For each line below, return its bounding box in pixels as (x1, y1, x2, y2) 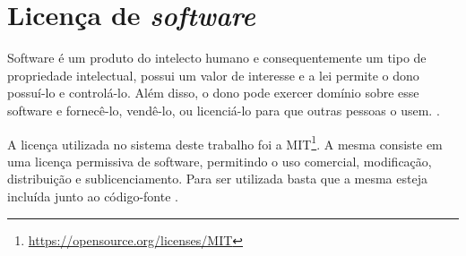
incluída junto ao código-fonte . (7, 186, 178, 205)
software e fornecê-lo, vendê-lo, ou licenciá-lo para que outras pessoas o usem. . (7, 100, 440, 119)
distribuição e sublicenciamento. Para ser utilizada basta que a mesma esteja (7, 169, 427, 188)
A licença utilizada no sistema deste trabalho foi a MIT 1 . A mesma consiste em (7, 132, 443, 153)
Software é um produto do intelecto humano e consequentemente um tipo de (7, 48, 427, 67)
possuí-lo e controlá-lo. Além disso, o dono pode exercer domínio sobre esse (7, 83, 419, 102)
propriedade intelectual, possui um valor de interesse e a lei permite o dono (7, 65, 419, 84)
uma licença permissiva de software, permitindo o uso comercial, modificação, (7, 151, 432, 170)
